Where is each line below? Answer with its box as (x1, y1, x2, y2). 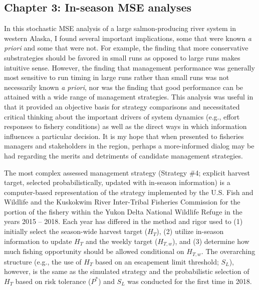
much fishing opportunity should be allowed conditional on (4, 246, 184, 256)
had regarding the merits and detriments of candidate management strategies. (4, 150, 243, 160)
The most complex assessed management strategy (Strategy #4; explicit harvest (4, 167, 250, 177)
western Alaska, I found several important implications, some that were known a (4, 32, 251, 43)
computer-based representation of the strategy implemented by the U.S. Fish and (4, 186, 253, 197)
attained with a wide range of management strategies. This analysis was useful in (4, 91, 253, 102)
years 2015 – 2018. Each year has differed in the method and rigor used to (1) (4, 216, 243, 226)
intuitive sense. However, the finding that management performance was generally (4, 62, 255, 72)
